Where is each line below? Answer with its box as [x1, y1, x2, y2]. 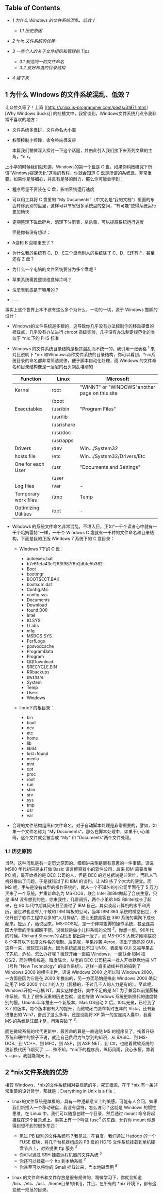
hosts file [14, 453, 36, 460]
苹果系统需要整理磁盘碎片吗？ [12, 277, 72, 282]
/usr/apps [51, 437, 74, 444]
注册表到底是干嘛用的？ [12, 287, 59, 293]
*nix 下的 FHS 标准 [21, 335, 59, 341]
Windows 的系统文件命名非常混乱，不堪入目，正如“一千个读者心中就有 [12, 523, 153, 529]
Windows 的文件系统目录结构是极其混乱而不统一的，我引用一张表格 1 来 [12, 344, 155, 351]
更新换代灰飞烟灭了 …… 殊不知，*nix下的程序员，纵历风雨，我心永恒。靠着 [5, 1046, 155, 1052]
